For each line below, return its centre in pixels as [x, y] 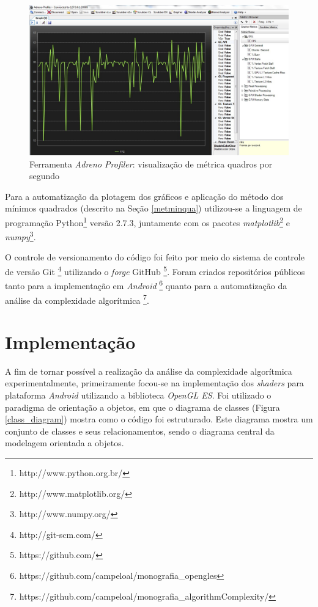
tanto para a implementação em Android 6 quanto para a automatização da [146, 285]
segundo [45, 176]
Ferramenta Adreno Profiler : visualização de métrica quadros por [151, 164]
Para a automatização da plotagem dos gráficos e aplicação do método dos [144, 196]
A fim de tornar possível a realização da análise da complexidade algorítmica [149, 371]
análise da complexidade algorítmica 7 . [77, 299]
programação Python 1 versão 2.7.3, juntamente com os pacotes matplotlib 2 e [147, 221]
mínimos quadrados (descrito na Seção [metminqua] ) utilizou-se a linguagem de [153, 208]
